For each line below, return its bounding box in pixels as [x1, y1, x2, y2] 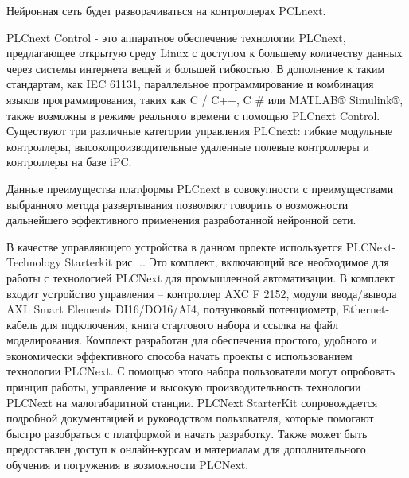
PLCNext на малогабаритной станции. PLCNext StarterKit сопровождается [6, 394, 378, 410]
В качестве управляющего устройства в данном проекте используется [6, 238, 343, 255]
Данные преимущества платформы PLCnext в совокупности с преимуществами [6, 180, 394, 196]
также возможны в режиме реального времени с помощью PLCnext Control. [6, 107, 380, 123]
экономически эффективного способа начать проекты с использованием [6, 347, 353, 363]
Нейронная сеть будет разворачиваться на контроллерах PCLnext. [6, 2, 326, 18]
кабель [6, 316, 38, 332]
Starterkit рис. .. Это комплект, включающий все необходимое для [64, 254, 389, 270]
